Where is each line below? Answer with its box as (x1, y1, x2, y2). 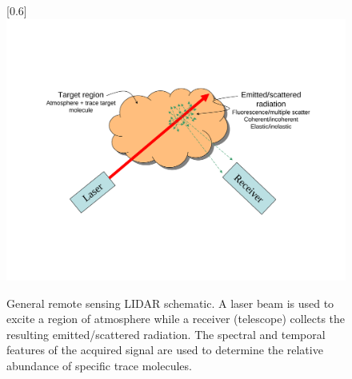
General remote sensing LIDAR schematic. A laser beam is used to (6, 294, 334, 311)
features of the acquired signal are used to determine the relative (6, 341, 323, 358)
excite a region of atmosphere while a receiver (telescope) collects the (6, 310, 346, 327)
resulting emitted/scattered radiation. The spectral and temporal (6, 325, 326, 342)
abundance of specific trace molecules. (6, 357, 192, 374)
